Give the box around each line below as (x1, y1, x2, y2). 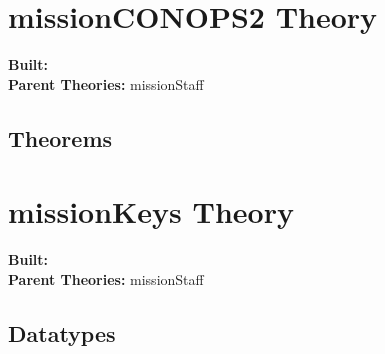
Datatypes (8, 317, 116, 348)
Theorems (8, 122, 113, 153)
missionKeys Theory (8, 191, 294, 232)
